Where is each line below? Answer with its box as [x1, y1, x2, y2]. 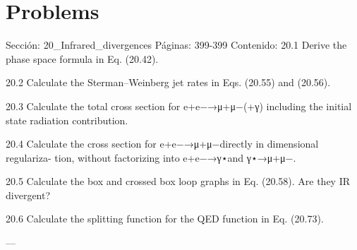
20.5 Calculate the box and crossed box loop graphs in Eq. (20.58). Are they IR [6, 174, 351, 189]
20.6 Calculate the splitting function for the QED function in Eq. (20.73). [6, 211, 324, 226]
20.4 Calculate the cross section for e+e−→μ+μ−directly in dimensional [6, 136, 319, 151]
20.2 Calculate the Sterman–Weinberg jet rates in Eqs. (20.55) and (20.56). [6, 75, 331, 90]
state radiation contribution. [6, 112, 128, 127]
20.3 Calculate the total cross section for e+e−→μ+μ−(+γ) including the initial [6, 98, 352, 113]
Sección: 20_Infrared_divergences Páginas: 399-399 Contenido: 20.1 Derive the [6, 37, 347, 52]
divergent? [6, 187, 51, 202]
